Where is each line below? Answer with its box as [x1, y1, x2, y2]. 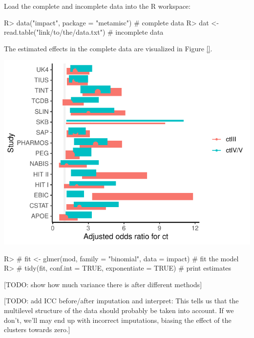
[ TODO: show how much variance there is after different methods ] [4, 279, 202, 289]
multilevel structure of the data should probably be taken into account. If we [4, 305, 234, 315]
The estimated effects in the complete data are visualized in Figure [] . [4, 43, 212, 53]
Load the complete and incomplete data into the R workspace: [4, 1, 190, 11]
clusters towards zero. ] [4, 324, 70, 335]
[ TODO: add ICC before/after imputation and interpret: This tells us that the [4, 296, 239, 306]
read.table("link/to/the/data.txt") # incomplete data [4, 27, 164, 37]
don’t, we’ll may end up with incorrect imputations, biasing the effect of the [4, 315, 232, 325]
